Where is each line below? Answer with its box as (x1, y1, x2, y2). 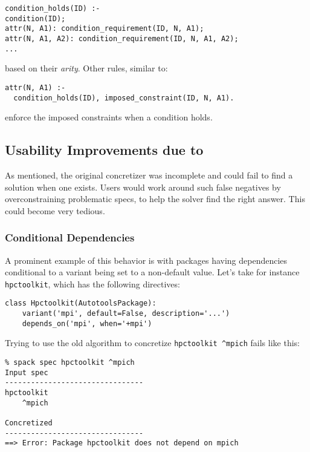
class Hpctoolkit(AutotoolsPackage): (5, 299, 157, 308)
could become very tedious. (5, 204, 105, 217)
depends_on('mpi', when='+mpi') (22, 319, 152, 328)
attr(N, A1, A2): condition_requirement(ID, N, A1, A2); (5, 34, 239, 43)
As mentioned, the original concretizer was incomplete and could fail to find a (5, 168, 293, 181)
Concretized (5, 418, 53, 427)
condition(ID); (5, 14, 66, 23)
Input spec (5, 368, 48, 377)
